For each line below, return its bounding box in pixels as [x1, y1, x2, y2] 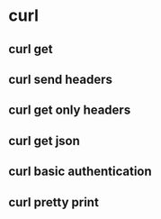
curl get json [8, 132, 80, 149]
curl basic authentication [8, 164, 152, 179]
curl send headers [8, 71, 113, 87]
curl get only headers [8, 103, 131, 118]
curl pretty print [8, 195, 100, 210]
